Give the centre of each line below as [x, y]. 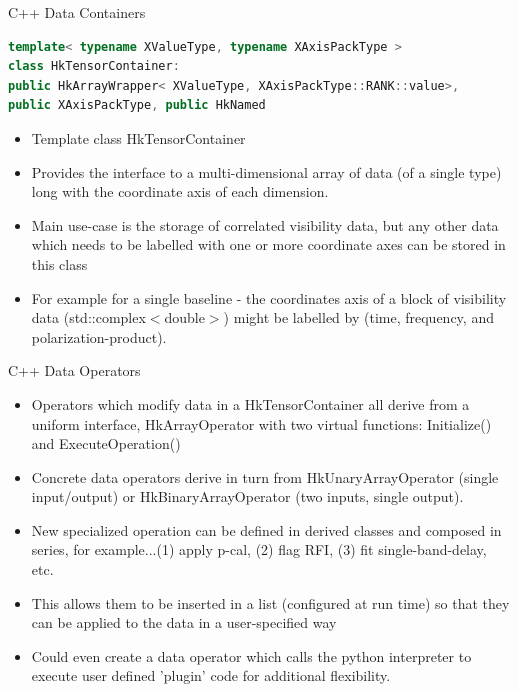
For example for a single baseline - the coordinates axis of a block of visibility [269, 297]
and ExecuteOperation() [106, 443]
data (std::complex [88, 317]
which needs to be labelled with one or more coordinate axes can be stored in [268, 244]
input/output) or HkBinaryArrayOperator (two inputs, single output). [247, 496]
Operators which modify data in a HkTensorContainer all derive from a [250, 403]
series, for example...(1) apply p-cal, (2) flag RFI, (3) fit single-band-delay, [259, 549]
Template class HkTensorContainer [138, 137]
